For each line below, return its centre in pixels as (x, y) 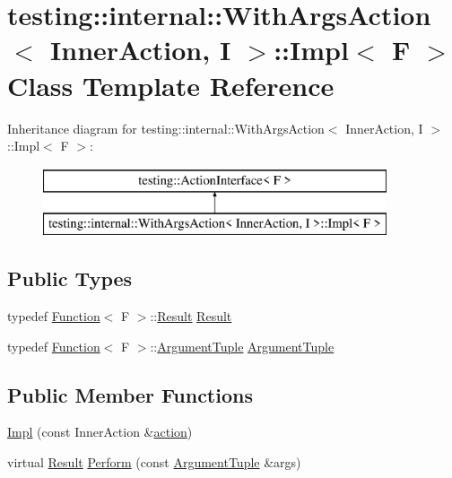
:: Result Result (191, 316)
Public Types (70, 278)
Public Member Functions (130, 394)
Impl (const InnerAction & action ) (100, 432)
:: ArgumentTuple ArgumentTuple (242, 346)
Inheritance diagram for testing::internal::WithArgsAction (166, 128)
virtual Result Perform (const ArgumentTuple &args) (154, 462)
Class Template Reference (171, 85)
